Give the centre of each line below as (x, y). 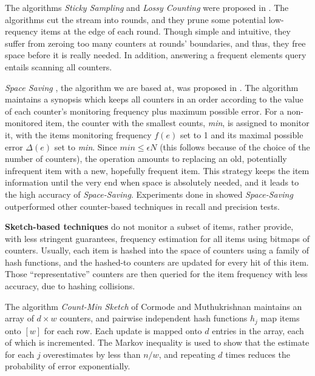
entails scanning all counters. (59, 66)
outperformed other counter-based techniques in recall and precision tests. (142, 206)
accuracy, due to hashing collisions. (70, 286)
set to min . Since (86, 146)
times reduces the (258, 354)
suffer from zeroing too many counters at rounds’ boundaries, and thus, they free (155, 43)
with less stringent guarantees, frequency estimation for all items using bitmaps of (157, 238)
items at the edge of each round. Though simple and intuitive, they (166, 31)
